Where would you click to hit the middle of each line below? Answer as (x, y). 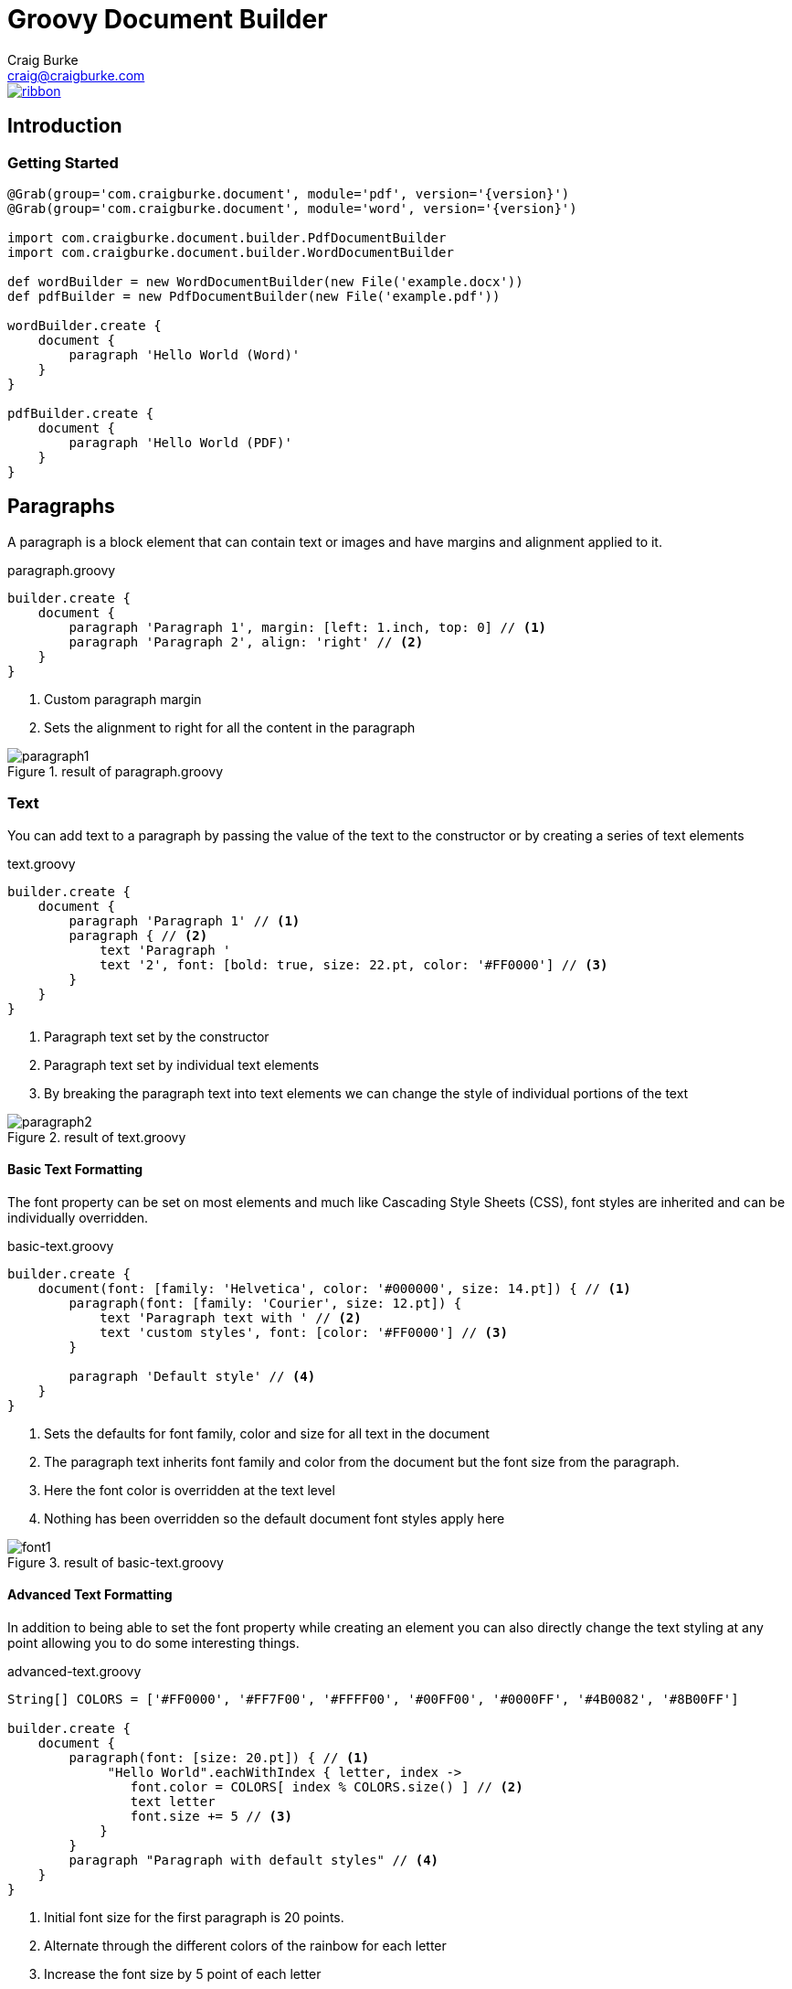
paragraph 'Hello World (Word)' (185, 354)
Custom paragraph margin (123, 699)
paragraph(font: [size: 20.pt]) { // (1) (219, 1758)
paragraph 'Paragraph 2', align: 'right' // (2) (246, 642)
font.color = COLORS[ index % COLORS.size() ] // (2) (327, 1787)
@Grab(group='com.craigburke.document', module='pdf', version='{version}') (289, 193)
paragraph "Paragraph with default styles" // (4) (254, 1860)
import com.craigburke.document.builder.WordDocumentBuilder (231, 252)
